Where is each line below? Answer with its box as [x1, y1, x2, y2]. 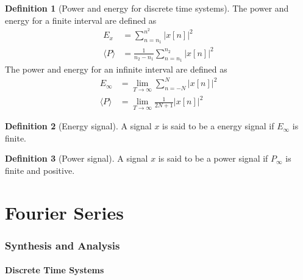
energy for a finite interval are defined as [5, 13, 157, 26]
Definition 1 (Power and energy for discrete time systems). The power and [5, 2, 289, 14]
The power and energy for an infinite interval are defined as [5, 63, 227, 76]
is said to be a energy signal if [162, 120, 274, 132]
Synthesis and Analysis [5, 237, 120, 253]
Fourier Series [5, 199, 124, 224]
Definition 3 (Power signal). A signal [5, 152, 148, 165]
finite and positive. [5, 164, 75, 177]
